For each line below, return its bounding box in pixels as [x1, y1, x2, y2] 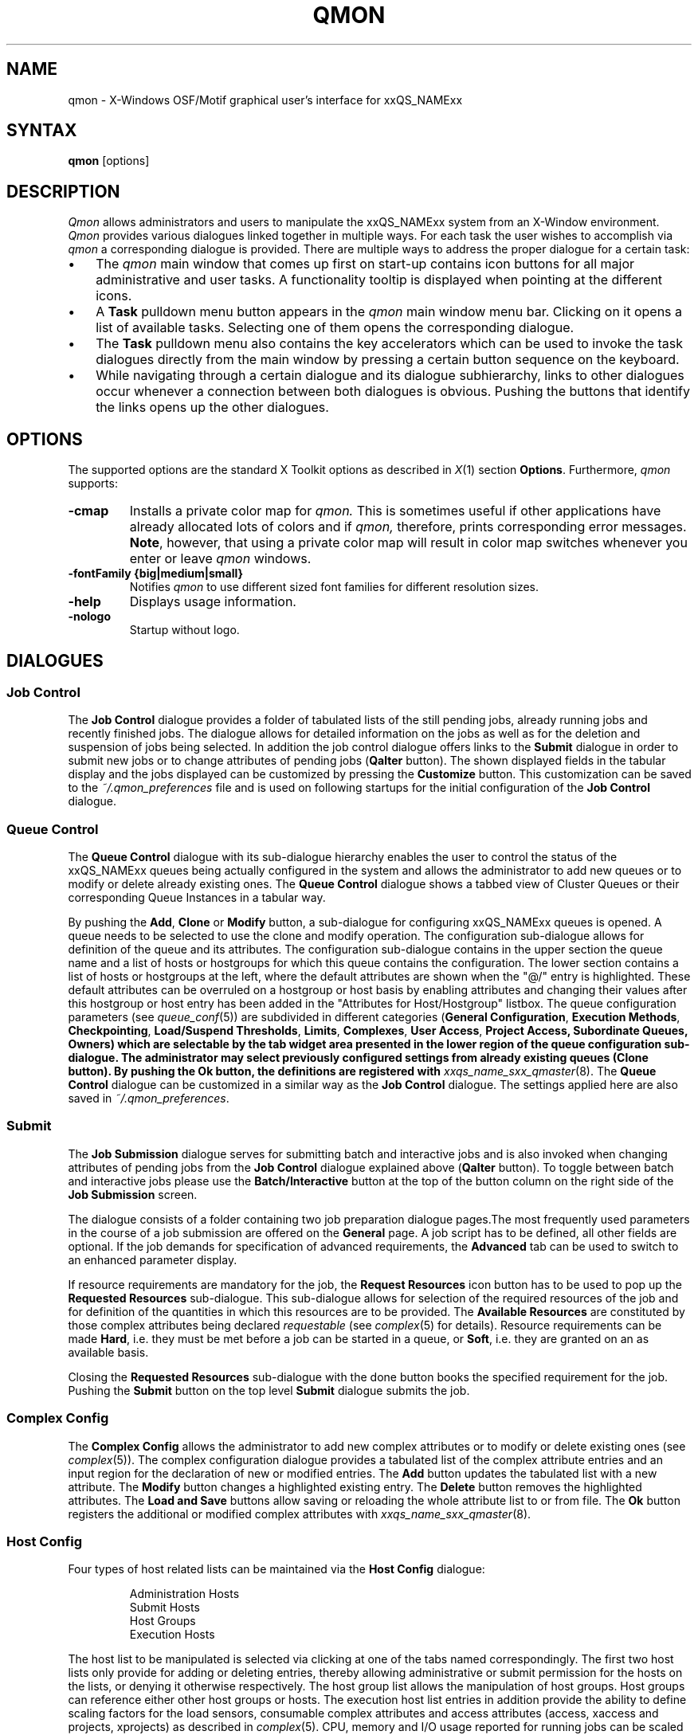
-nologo [68, 609, 112, 624]
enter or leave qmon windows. [129, 550, 312, 567]
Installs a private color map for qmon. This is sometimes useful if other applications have [129, 503, 661, 519]
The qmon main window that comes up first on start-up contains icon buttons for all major [96, 256, 635, 272]
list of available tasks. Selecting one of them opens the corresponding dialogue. [96, 319, 574, 336]
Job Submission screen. [68, 1187, 198, 1201]
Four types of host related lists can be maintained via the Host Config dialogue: [68, 1562, 485, 1576]
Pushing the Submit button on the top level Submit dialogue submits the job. [68, 1383, 470, 1397]
